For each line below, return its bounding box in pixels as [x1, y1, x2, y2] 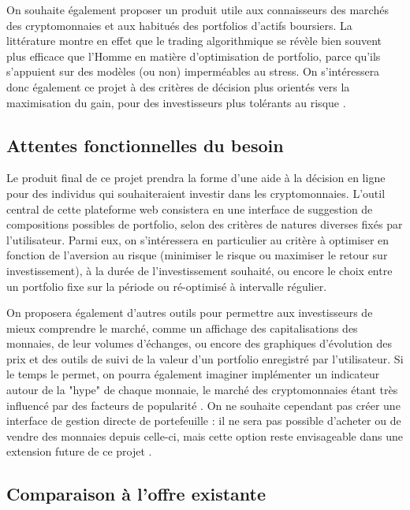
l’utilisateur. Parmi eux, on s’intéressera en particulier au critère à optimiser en [6, 231, 389, 248]
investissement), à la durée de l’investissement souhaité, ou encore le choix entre [6, 262, 393, 278]
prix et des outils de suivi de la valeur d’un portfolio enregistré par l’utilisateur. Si [6, 350, 404, 367]
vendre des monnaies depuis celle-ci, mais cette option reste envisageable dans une [6, 427, 403, 444]
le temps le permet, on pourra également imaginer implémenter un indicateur [6, 366, 380, 382]
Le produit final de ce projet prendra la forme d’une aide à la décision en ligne [6, 169, 386, 186]
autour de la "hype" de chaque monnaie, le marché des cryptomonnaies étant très [6, 382, 398, 398]
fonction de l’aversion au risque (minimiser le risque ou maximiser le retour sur [6, 247, 388, 263]
